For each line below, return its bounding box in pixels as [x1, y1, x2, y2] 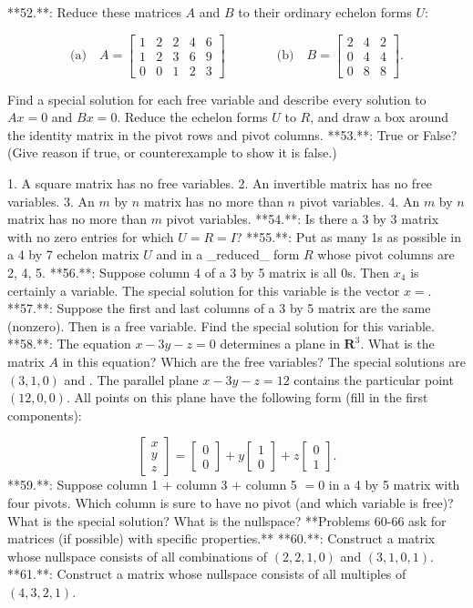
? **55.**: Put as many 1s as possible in [235, 227, 462, 246]
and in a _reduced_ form [156, 245, 300, 264]
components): [7, 405, 82, 424]
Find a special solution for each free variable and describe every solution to [7, 89, 427, 108]
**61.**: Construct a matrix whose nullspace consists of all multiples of [7, 564, 406, 583]
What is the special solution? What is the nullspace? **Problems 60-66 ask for [7, 511, 447, 530]
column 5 [245, 475, 297, 494]
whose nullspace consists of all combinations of [7, 546, 268, 565]
